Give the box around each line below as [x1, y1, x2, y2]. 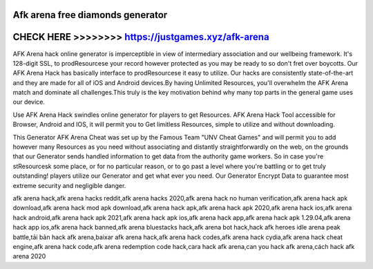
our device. [12, 98, 45, 106]
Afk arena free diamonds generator [12, 9, 168, 21]
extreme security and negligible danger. [12, 181, 126, 189]
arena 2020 [12, 252, 46, 261]
